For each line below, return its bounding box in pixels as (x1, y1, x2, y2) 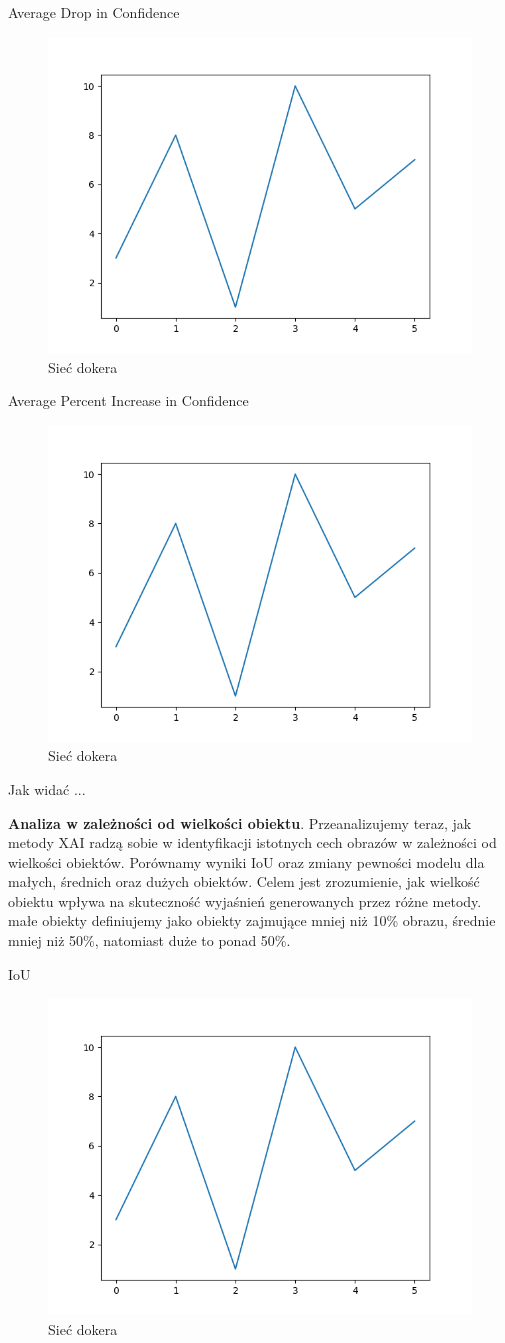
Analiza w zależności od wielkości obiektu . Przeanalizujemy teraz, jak (8, 812, 472, 833)
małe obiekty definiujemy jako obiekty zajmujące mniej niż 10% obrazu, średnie (8, 910, 496, 931)
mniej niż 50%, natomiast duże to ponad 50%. (8, 930, 291, 951)
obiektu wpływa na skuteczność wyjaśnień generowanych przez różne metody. (8, 890, 482, 911)
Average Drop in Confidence (8, 2, 180, 22)
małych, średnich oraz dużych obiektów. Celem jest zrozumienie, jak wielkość (8, 871, 480, 892)
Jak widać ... (8, 778, 86, 799)
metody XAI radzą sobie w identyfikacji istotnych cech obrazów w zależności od (8, 832, 497, 853)
